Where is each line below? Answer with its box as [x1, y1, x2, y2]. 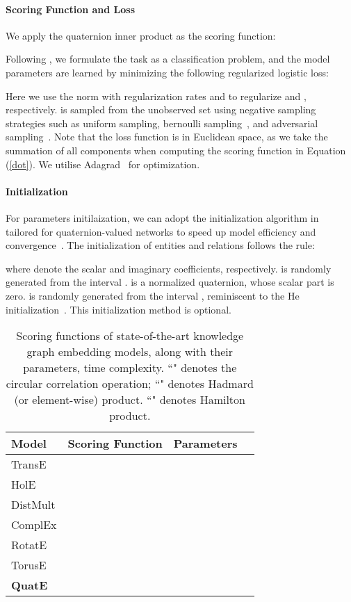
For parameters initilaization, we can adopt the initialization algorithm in [6, 210, 319, 225]
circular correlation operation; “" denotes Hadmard [6, 375, 254, 392]
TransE [11, 456, 47, 473]
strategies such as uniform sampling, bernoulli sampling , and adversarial [6, 115, 318, 130]
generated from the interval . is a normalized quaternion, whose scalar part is [6, 275, 334, 289]
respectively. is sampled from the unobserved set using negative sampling [6, 102, 316, 117]
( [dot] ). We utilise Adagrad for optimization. [6, 156, 200, 171]
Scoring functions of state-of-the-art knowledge [16, 327, 244, 344]
